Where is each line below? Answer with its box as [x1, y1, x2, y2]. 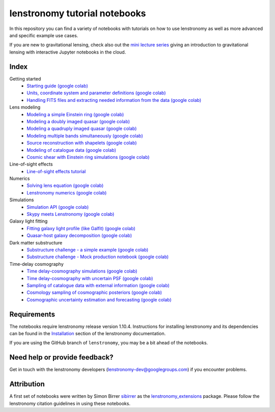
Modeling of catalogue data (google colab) [26, 147, 117, 153]
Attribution [9, 380, 45, 389]
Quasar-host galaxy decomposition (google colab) [26, 232, 132, 239]
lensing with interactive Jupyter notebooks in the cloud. [9, 49, 126, 55]
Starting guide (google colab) [26, 83, 89, 89]
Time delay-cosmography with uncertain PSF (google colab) [26, 275, 153, 281]
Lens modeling [9, 104, 41, 111]
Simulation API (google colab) [26, 204, 89, 210]
